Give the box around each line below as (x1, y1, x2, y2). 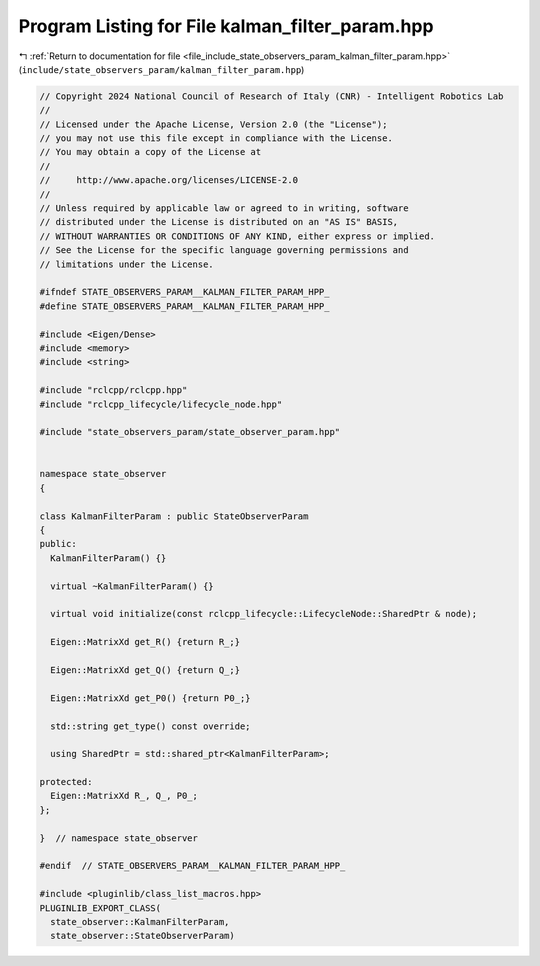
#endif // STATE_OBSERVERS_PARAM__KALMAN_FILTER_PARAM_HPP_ (39, 860, 346, 872)
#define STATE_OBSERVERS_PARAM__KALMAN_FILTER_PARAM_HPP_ (39, 300, 330, 312)
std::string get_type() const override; (50, 720, 251, 732)
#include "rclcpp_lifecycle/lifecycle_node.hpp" (39, 398, 283, 410)
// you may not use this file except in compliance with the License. (39, 133, 394, 144)
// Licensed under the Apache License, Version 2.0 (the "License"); (39, 118, 388, 130)
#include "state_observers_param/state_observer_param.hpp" (39, 426, 341, 438)
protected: (39, 776, 93, 788)
